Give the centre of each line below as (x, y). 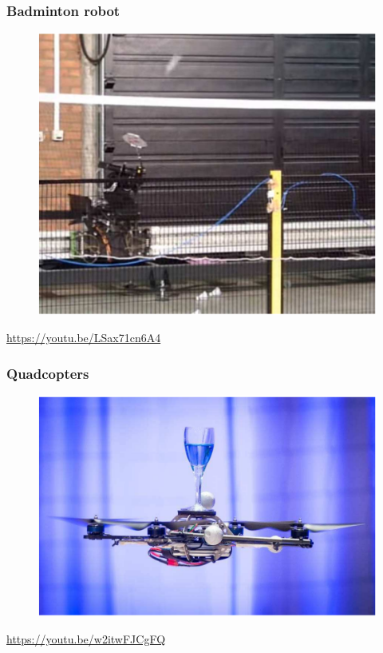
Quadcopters (48, 373)
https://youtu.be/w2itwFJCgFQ (86, 638)
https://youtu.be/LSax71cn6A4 (84, 337)
